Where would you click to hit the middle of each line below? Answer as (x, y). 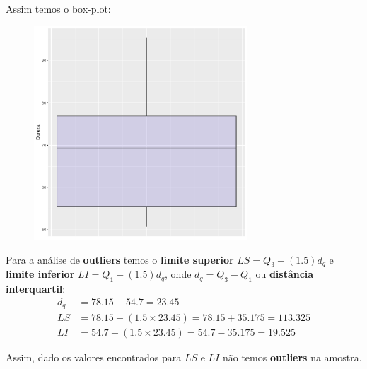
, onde (178, 274)
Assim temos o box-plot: (58, 8)
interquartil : (36, 289)
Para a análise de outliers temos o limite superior (120, 259)
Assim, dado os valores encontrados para (94, 357)
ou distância (285, 274)
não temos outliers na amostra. (292, 357)
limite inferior (40, 274)
